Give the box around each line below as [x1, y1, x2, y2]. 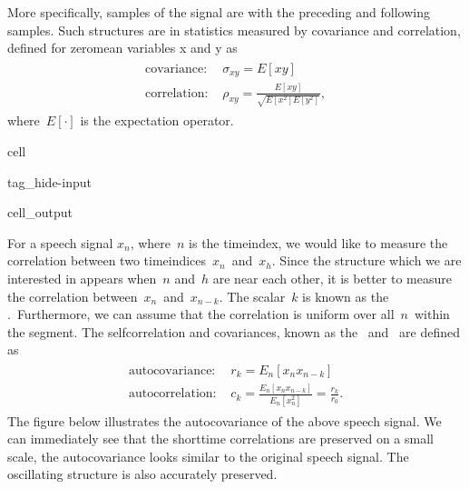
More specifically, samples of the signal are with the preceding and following [7, 3, 430, 21]
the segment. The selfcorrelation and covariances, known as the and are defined [7, 322, 460, 341]
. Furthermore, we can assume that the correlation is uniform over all [7, 304, 395, 324]
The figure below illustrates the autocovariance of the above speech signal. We [7, 411, 442, 430]
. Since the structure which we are [271, 251, 462, 270]
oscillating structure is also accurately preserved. [7, 464, 278, 484]
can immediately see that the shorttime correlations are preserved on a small [7, 429, 434, 448]
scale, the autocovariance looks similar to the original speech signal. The [7, 446, 409, 465]
